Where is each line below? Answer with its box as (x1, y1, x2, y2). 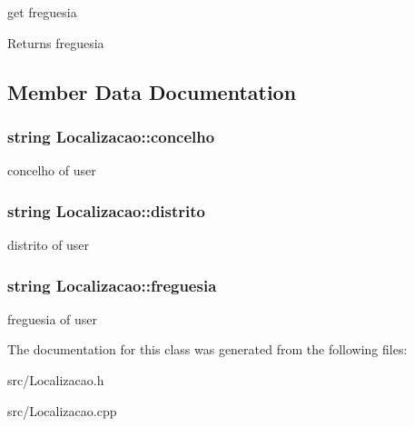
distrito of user (7, 235, 90, 253)
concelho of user (7, 161, 96, 180)
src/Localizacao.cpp (7, 401, 117, 420)
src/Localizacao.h (7, 371, 104, 389)
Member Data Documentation (7, 77, 297, 105)
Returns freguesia (7, 33, 104, 52)
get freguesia (7, 3, 77, 21)
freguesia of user (7, 309, 98, 328)
